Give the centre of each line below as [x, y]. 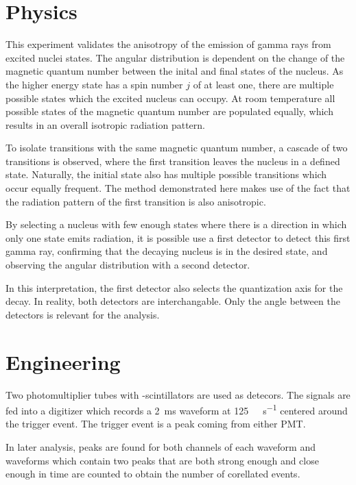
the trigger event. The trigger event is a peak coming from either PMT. [156, 424]
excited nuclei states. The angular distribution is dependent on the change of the [175, 57]
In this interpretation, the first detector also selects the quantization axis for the [174, 287]
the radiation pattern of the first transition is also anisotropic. [136, 201]
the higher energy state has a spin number [94, 84]
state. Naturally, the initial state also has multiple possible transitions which [166, 174]
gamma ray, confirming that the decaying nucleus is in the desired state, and [167, 251]
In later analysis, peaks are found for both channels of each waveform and [161, 446]
